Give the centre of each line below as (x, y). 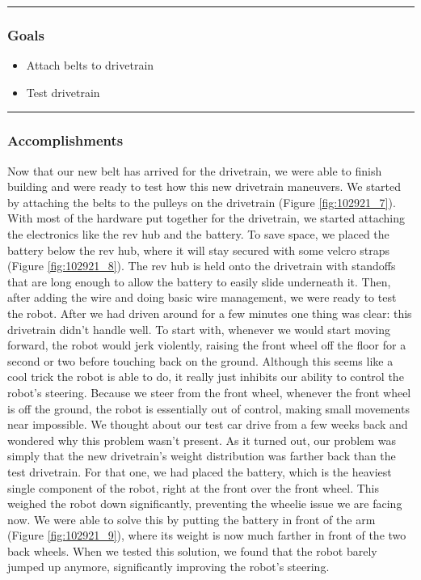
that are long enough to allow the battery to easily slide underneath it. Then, (199, 281)
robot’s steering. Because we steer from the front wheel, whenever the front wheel (209, 392)
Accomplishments (65, 140)
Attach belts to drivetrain (90, 65)
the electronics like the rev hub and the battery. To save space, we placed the (198, 234)
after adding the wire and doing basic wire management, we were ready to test (202, 297)
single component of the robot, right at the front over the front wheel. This (194, 487)
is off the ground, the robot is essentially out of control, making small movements (208, 408)
